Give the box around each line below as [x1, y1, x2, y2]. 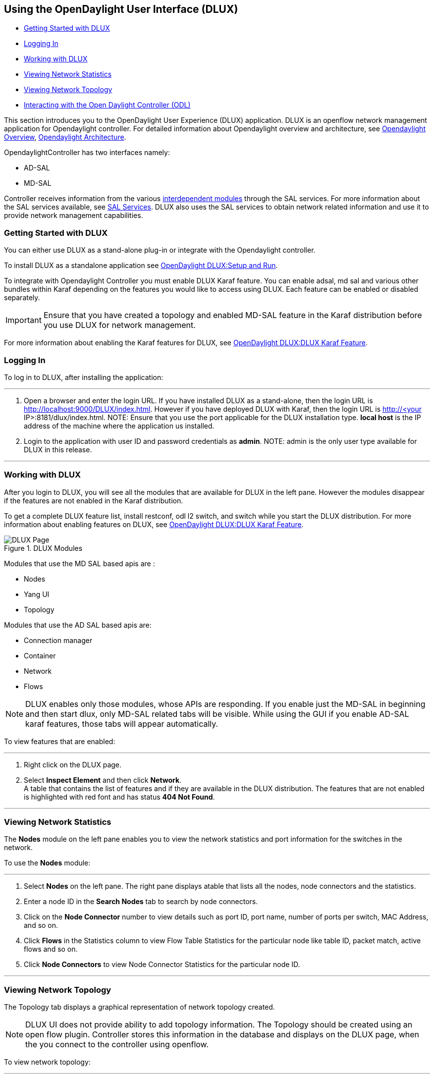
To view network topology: [4, 1058, 91, 1067]
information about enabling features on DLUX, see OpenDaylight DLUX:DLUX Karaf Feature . [4, 520, 304, 529]
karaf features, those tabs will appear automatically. [25, 718, 218, 729]
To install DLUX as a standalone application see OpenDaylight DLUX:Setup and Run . [4, 261, 278, 270]
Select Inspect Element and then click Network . [24, 775, 182, 784]
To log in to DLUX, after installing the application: [4, 373, 163, 381]
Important [5, 315, 42, 325]
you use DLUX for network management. [43, 320, 196, 330]
